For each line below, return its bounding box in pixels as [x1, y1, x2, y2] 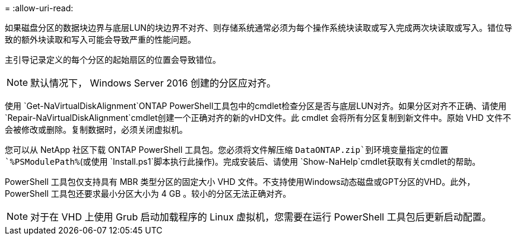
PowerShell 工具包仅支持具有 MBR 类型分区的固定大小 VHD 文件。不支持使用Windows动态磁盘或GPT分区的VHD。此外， [5, 177, 475, 187]
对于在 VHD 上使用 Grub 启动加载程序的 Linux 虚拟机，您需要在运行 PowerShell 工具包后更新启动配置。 [30, 211, 491, 223]
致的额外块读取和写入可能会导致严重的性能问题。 [5, 34, 196, 44]
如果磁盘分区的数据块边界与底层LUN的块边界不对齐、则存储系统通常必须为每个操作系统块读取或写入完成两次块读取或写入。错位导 [5, 23, 512, 33]
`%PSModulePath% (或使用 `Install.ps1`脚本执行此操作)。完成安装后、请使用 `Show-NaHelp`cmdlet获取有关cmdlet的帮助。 [5, 156, 481, 167]
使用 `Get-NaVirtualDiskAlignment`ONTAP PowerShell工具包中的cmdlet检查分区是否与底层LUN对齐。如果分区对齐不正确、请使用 [5, 101, 507, 111]
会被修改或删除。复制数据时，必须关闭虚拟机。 [5, 124, 188, 135]
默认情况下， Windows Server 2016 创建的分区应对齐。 [30, 77, 276, 89]
